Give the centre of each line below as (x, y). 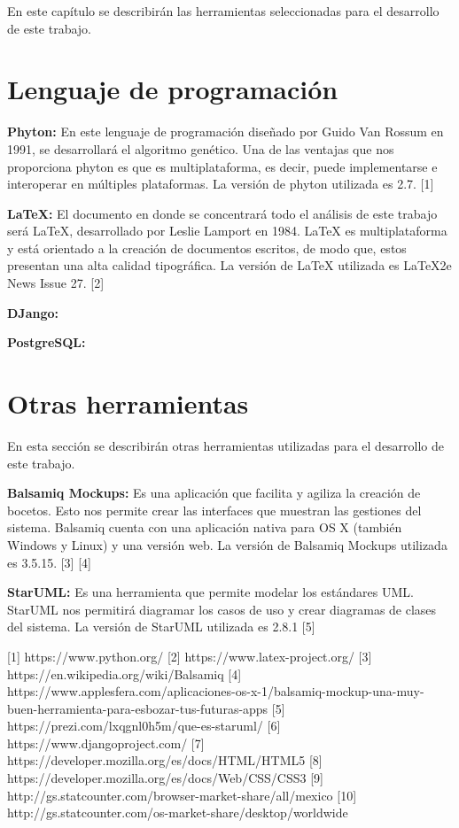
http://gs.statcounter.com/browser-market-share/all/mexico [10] (182, 795)
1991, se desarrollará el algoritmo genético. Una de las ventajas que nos (201, 148)
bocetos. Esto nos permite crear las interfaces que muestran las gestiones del (214, 510)
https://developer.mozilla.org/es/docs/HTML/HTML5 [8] (165, 760)
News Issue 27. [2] (56, 283)
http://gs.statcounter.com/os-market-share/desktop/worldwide (178, 813)
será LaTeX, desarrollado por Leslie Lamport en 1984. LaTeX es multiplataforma (227, 231)
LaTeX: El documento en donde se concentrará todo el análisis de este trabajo (222, 213)
